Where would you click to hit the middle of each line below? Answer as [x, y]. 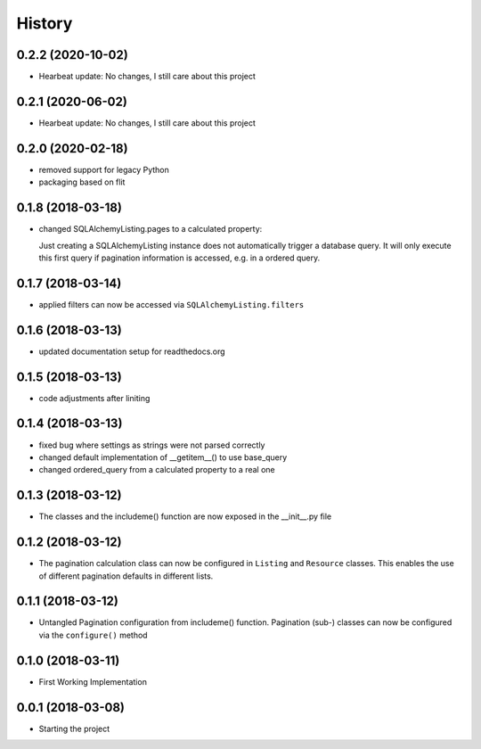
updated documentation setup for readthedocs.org [132, 351]
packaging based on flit [82, 182]
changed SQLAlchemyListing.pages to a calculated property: [151, 229]
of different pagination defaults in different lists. [126, 576]
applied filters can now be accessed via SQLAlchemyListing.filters [171, 304]
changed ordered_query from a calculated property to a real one [157, 470]
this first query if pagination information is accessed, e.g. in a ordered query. [179, 258]
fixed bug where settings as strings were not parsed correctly [152, 445]
